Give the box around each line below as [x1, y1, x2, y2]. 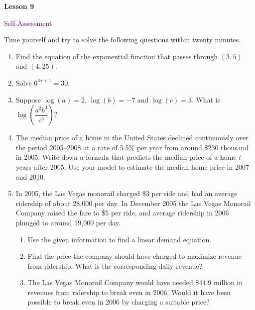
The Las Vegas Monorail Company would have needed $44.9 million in [27, 277, 243, 288]
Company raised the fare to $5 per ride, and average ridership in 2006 [15, 207, 229, 218]
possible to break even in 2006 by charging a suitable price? [27, 297, 210, 307]
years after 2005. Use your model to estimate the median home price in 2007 [15, 161, 249, 172]
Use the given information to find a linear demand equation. [27, 234, 212, 244]
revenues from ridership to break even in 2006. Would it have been [27, 287, 231, 297]
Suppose [15, 94, 41, 104]
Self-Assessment [4, 17, 52, 28]
